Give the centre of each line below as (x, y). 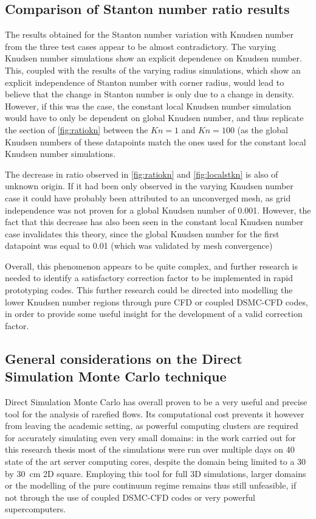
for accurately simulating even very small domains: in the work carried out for (150, 437)
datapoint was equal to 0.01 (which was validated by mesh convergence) (139, 246)
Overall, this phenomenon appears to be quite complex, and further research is (152, 266)
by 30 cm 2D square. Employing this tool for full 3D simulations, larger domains (156, 473)
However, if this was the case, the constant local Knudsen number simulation (148, 106)
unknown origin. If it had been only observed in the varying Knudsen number (149, 186)
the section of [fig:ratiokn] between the (77, 129)
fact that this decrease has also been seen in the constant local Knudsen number (154, 222)
